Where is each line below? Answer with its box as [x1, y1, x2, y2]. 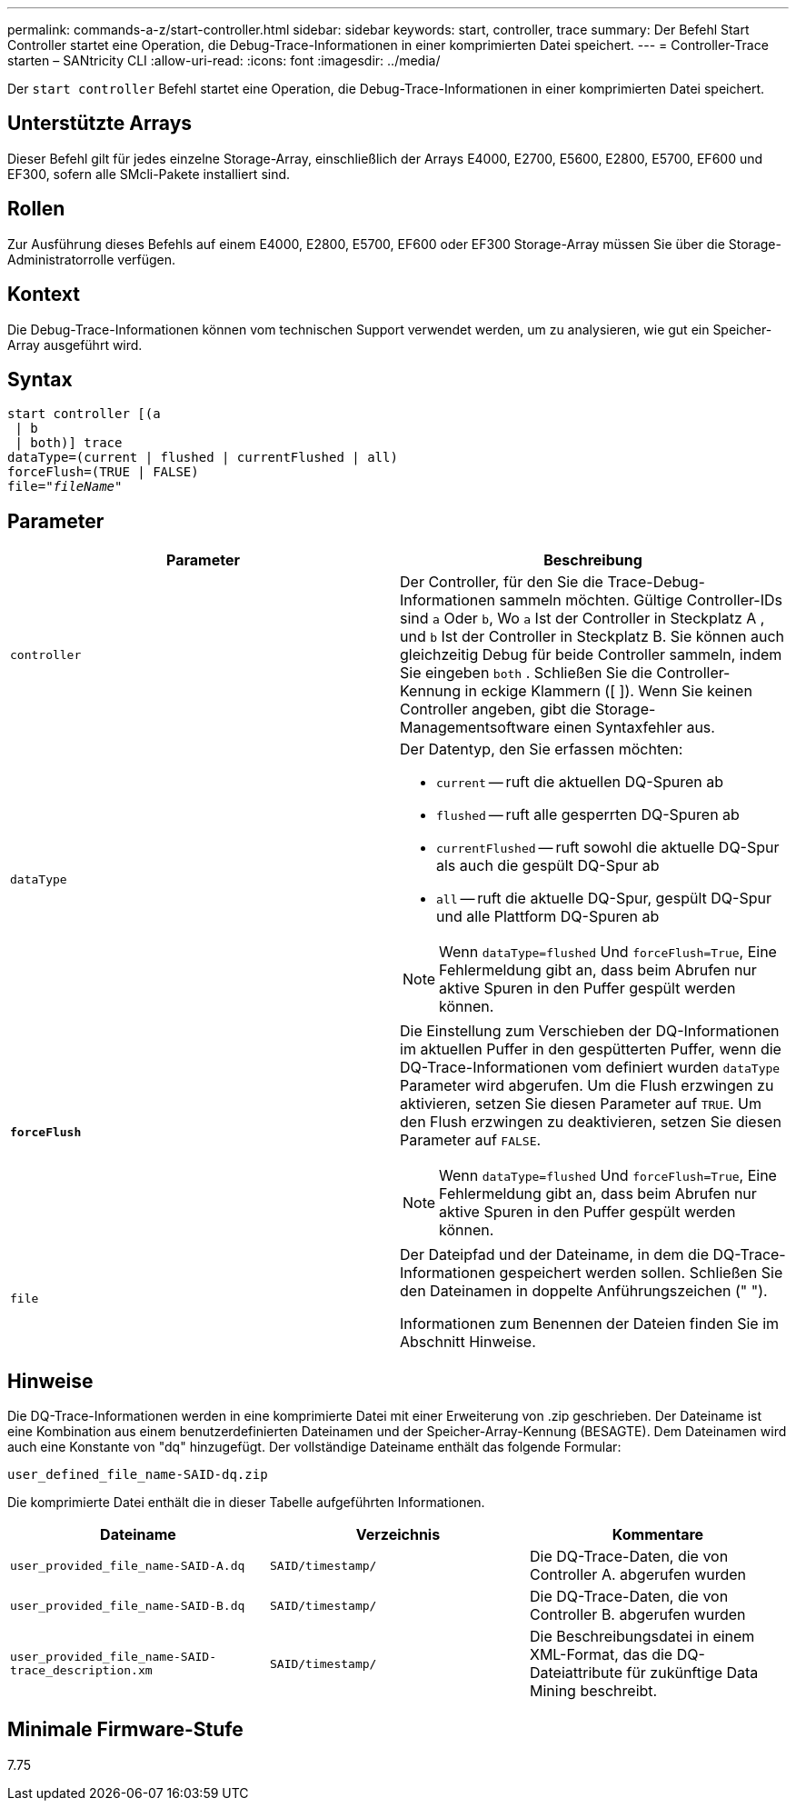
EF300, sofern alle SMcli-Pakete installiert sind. [7, 165, 291, 182]
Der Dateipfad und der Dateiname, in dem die [400, 1245, 709, 1264]
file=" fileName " [7, 479, 123, 494]
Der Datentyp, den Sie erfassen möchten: [400, 740, 683, 759]
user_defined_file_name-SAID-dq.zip [7, 1467, 268, 1483]
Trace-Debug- [607, 573, 705, 592]
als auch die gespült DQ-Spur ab [436, 856, 660, 875]
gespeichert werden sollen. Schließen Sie [499, 1264, 783, 1283]
